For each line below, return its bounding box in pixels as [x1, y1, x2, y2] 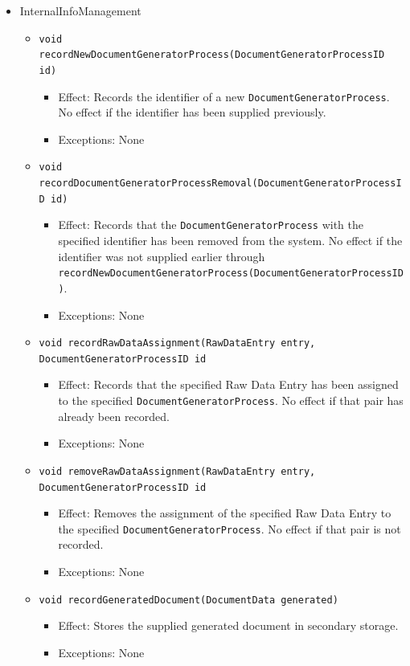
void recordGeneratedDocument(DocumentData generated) [39, 594, 338, 606]
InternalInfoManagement [19, 2, 141, 18]
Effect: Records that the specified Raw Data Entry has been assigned [58, 376, 399, 393]
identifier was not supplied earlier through [58, 247, 265, 264]
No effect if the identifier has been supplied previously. [58, 104, 326, 121]
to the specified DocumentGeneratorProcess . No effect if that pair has [58, 392, 404, 409]
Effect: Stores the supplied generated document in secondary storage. [58, 617, 399, 634]
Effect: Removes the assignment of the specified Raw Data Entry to [58, 505, 392, 521]
